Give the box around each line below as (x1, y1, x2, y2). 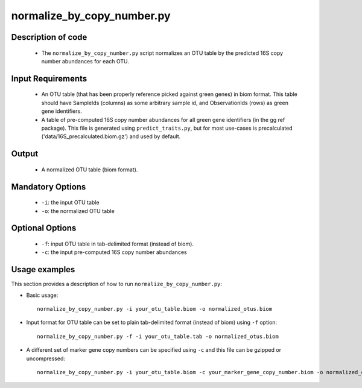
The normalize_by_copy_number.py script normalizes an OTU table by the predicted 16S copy (41, 49, 284, 57)
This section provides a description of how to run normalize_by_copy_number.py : (11, 281, 223, 288)
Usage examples (11, 264, 75, 275)
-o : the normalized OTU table (41, 207, 115, 214)
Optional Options (11, 223, 77, 234)
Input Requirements (11, 73, 87, 84)
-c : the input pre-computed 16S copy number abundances (41, 249, 187, 256)
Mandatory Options (11, 182, 86, 192)
